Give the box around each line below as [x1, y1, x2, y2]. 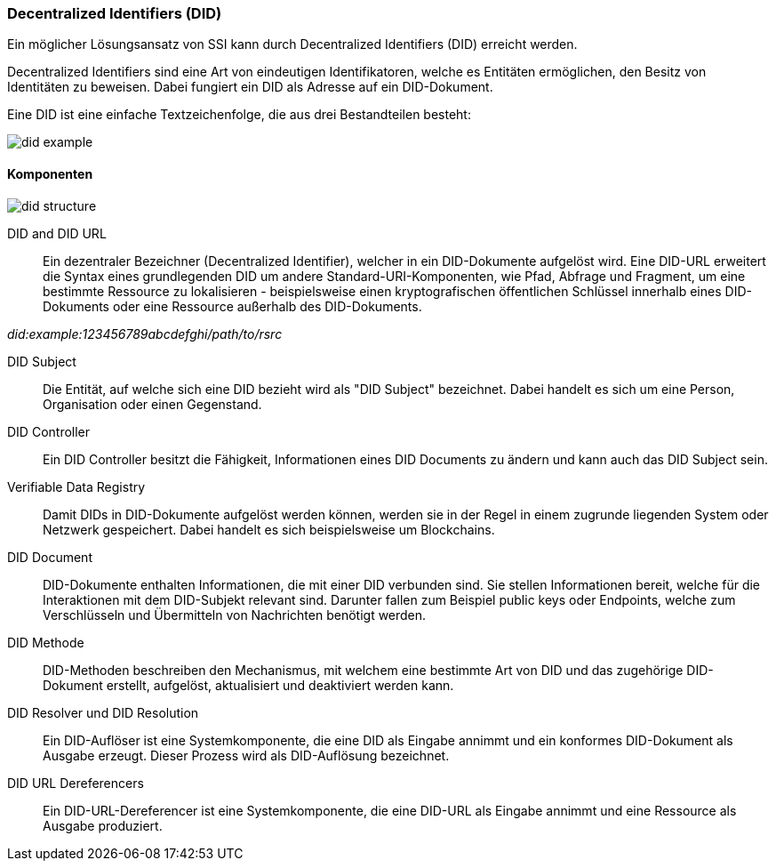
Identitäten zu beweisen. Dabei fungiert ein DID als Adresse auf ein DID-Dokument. [7, 79, 493, 95]
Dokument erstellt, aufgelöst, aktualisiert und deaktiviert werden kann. [43, 677, 454, 693]
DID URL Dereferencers [7, 775, 144, 791]
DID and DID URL [7, 225, 107, 241]
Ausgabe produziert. [43, 817, 163, 833]
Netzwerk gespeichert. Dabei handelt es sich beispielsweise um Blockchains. [43, 521, 495, 537]
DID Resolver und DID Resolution [7, 704, 199, 720]
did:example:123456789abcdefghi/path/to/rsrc [7, 325, 283, 342]
